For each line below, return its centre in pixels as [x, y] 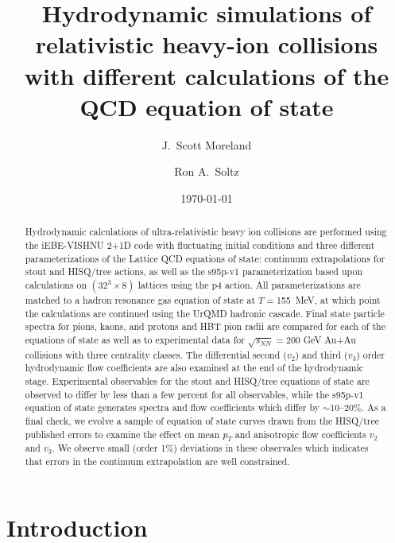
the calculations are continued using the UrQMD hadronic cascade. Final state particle [205, 313]
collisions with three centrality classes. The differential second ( [156, 354]
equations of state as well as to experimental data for [135, 339]
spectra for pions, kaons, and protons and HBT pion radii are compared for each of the [205, 326]
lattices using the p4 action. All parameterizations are [249, 284]
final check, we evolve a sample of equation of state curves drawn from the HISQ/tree [202, 421]
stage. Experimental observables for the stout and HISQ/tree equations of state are [197, 381]
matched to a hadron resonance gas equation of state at [140, 299]
